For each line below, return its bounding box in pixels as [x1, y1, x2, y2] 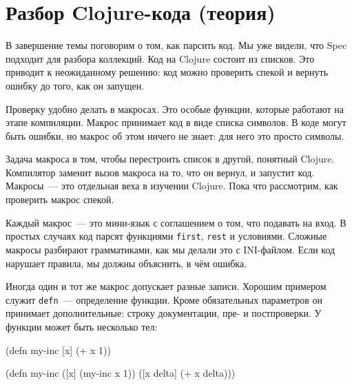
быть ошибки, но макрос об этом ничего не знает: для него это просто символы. [6, 128, 344, 143]
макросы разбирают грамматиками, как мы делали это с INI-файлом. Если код [6, 242, 335, 256]
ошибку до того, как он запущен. [6, 78, 145, 92]
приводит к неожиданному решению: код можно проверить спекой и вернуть [6, 65, 329, 79]
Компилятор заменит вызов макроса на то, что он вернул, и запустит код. [6, 165, 315, 179]
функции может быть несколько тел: [6, 319, 158, 333]
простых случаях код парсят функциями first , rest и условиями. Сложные [6, 229, 327, 243]
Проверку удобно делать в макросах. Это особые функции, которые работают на [6, 101, 344, 116]
